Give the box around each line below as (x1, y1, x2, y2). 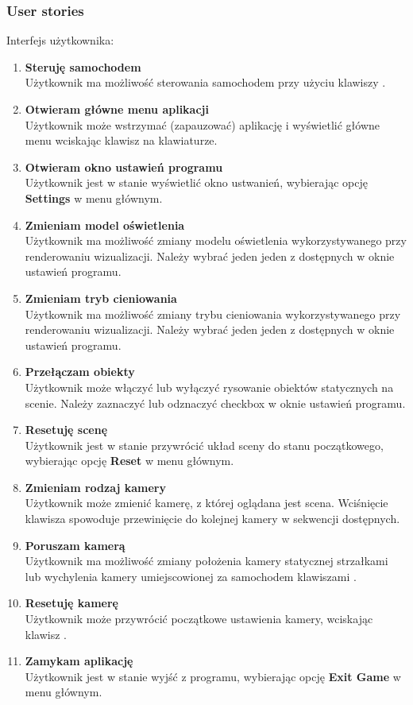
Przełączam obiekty (25, 363, 135, 380)
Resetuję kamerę (25, 595, 118, 611)
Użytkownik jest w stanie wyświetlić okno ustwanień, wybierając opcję (25, 174, 369, 191)
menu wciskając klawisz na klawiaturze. (25, 132, 218, 149)
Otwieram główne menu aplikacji (25, 101, 209, 117)
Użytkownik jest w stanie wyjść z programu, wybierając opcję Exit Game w (25, 668, 401, 684)
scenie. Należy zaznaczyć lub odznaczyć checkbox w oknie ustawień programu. (25, 394, 406, 411)
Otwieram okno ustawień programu (25, 158, 223, 175)
